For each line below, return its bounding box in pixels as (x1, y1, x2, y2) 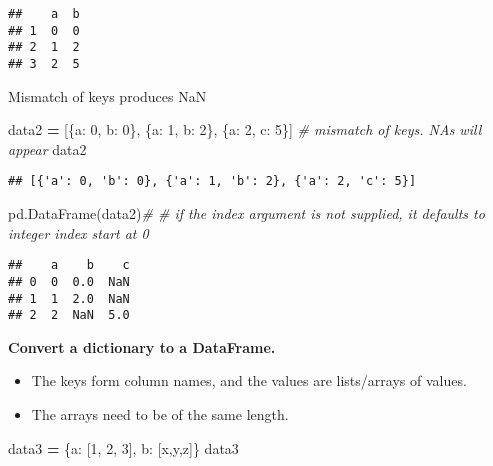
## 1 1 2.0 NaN (8, 291, 130, 306)
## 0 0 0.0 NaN (8, 274, 130, 289)
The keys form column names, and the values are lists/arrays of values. (31, 370, 467, 391)
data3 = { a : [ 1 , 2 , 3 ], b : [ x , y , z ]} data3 (8, 437, 239, 458)
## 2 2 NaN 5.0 (8, 308, 130, 323)
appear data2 (8, 138, 87, 159)
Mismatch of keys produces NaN (8, 85, 207, 106)
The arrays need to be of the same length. (31, 404, 289, 425)
